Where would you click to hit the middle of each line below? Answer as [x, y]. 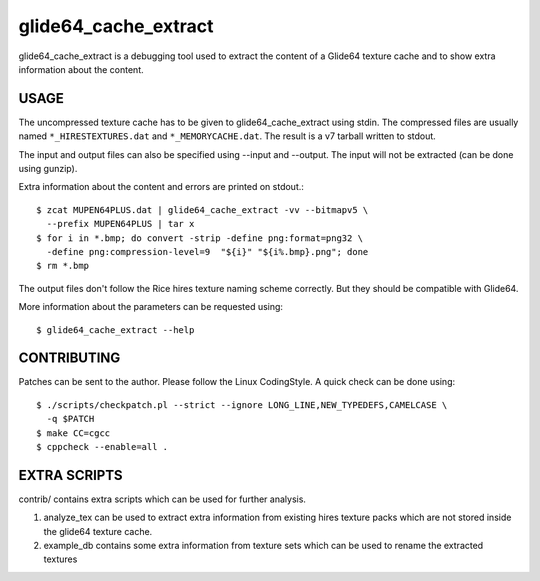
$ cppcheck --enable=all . [102, 446]
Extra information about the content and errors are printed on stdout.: [161, 187]
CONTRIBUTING [69, 358]
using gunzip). [48, 169]
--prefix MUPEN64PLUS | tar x [120, 224]
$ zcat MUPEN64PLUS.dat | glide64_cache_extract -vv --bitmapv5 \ [202, 209]
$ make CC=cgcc [73, 433]
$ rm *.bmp [63, 266]
